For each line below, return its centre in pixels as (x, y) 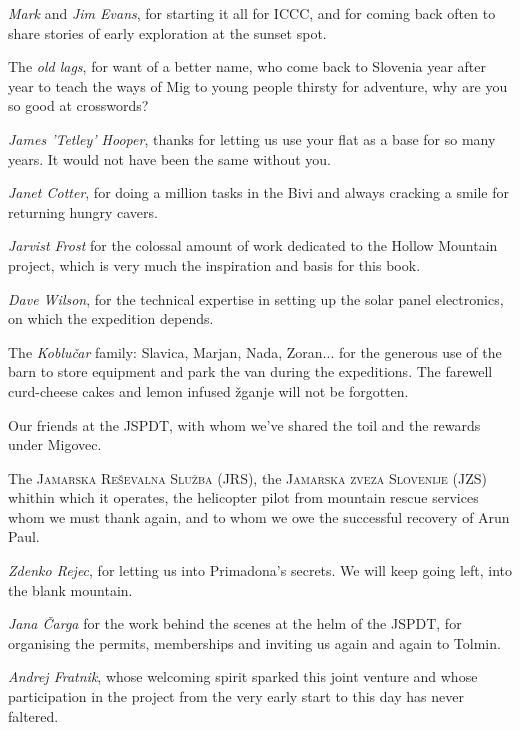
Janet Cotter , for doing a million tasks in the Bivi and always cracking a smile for (259, 192)
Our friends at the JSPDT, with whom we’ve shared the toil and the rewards (244, 424)
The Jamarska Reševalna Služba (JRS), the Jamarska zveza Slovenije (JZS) (247, 477)
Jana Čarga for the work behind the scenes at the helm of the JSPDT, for (235, 623)
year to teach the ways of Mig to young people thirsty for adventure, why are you (258, 85)
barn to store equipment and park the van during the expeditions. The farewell (250, 371)
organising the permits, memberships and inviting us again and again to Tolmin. (254, 642)
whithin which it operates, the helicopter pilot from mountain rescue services (243, 497)
